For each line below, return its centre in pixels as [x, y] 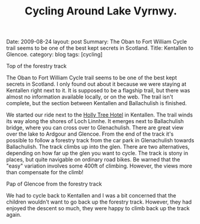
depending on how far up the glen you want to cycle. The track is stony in [97, 153]
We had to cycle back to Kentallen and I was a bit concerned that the [91, 196]
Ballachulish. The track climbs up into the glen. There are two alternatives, [98, 147]
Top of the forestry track [37, 66]
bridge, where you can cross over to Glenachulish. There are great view [95, 128]
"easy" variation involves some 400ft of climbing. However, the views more [99, 166]
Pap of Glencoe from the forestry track [54, 184]
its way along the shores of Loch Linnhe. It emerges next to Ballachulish [95, 121]
